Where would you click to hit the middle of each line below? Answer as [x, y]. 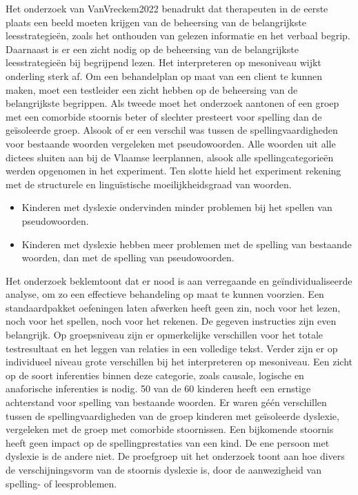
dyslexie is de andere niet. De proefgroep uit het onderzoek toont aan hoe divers [175, 456]
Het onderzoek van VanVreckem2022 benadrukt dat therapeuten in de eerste [167, 8]
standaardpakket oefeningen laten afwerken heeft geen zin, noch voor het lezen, [173, 307]
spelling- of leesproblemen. [61, 483]
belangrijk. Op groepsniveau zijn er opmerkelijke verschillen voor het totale [165, 335]
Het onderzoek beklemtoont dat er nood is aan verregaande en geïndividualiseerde [179, 280]
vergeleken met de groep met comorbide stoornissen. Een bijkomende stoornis [170, 429]
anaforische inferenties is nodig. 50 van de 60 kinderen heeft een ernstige [158, 388]
